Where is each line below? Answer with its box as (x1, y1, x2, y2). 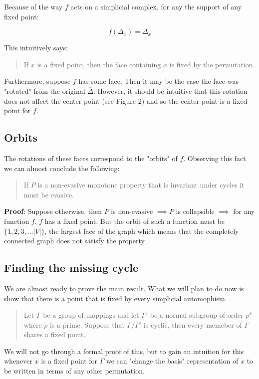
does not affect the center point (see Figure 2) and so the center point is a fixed (4, 95, 248, 106)
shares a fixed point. (23, 329, 86, 340)
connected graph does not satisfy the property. (4, 235, 146, 246)
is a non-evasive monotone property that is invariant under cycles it (37, 180, 245, 190)
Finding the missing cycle (4, 260, 138, 275)
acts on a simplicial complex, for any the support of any (70, 1, 242, 11)
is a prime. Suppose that (49, 319, 125, 330)
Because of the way (4, 1, 63, 11)
